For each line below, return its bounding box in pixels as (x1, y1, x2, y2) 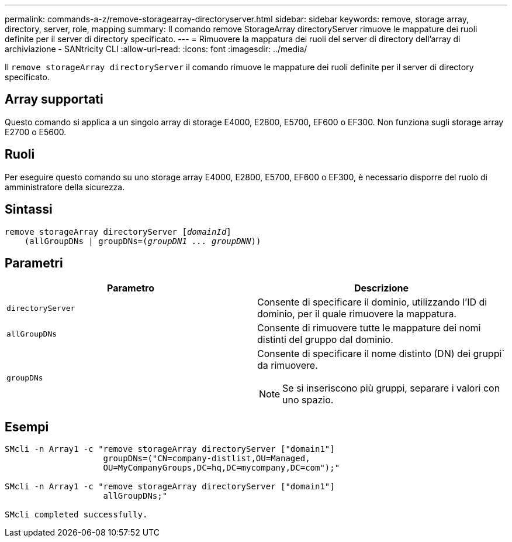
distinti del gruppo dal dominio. (257, 334, 393, 346)
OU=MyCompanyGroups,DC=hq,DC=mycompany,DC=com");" (103, 463, 340, 473)
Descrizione (354, 282, 409, 294)
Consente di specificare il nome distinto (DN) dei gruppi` (257, 348, 505, 360)
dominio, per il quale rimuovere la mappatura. (257, 308, 456, 320)
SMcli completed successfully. (5, 510, 148, 520)
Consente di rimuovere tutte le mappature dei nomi (257, 322, 481, 334)
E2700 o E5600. (5, 126, 67, 137)
